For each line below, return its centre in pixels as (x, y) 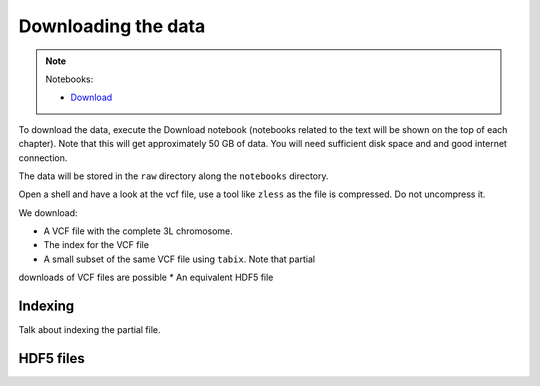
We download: (48, 212)
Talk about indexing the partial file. (89, 330)
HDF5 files (51, 358)
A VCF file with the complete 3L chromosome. (138, 231)
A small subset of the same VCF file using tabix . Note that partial (179, 259)
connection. (43, 157)
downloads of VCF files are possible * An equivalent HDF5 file (146, 277)
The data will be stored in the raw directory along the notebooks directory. (173, 176)
